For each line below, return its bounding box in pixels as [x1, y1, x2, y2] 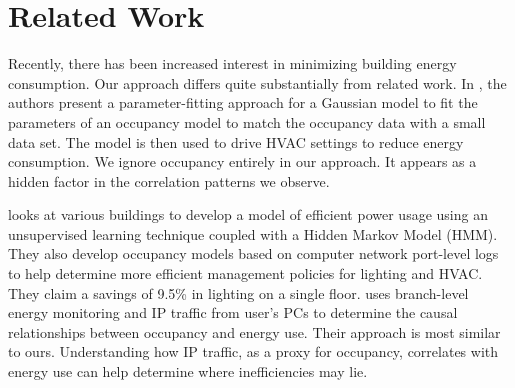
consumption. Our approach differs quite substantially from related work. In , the [8, 72, 507, 93]
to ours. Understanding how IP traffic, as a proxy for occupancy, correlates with [8, 341, 499, 362]
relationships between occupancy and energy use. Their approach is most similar [8, 321, 501, 342]
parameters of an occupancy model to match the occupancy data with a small [8, 111, 486, 132]
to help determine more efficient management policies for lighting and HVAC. [8, 263, 483, 284]
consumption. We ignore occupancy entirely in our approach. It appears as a [8, 151, 477, 172]
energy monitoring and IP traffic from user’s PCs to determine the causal [8, 302, 458, 323]
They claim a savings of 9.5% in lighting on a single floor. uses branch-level [8, 282, 469, 303]
